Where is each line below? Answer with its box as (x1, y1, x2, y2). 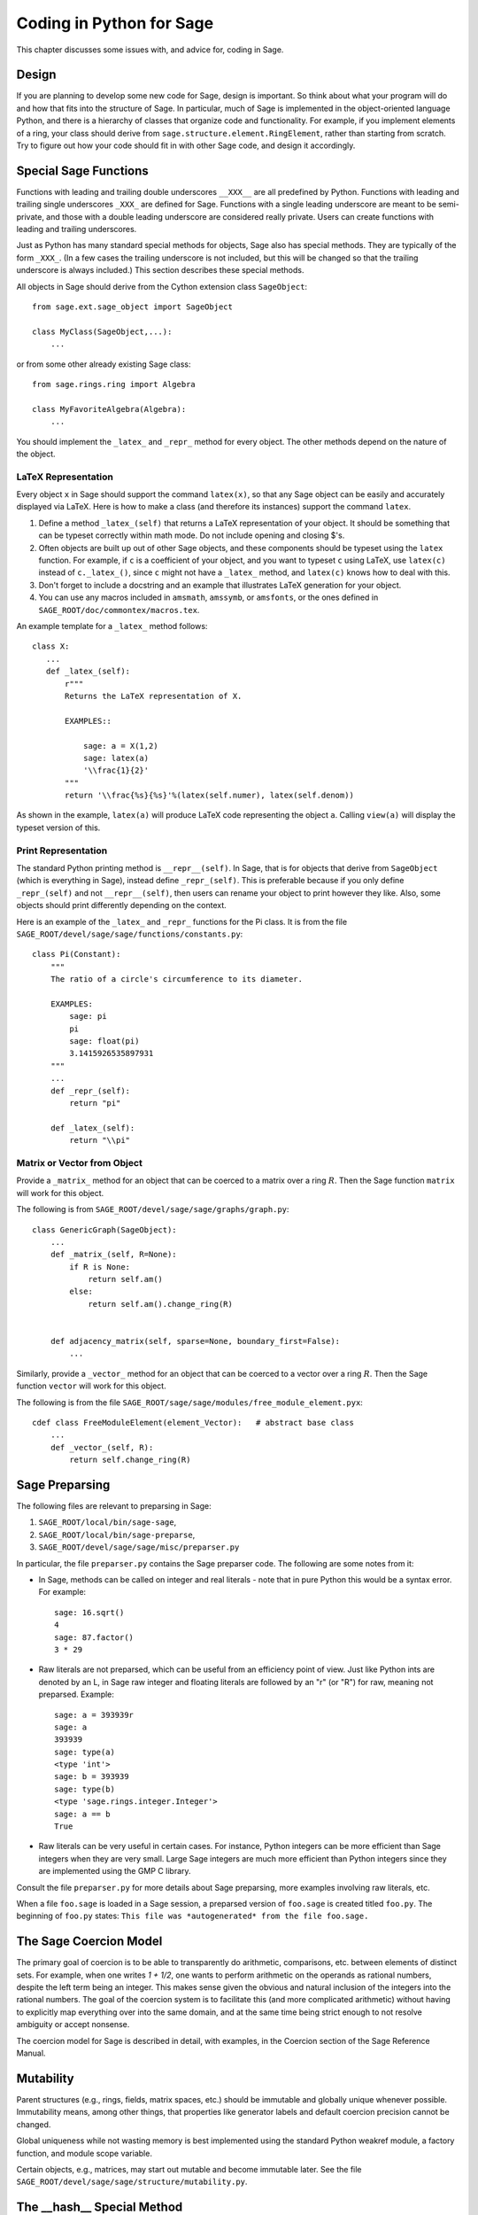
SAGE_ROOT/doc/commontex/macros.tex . (38, 604, 200, 615)
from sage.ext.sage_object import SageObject (32, 302, 234, 312)
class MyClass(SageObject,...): (32, 326, 173, 337)
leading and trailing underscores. (16, 224, 137, 235)
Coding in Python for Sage (16, 13, 214, 33)
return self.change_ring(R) (69, 1455, 191, 1465)
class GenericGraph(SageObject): (32, 1224, 177, 1235)
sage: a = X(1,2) (82, 741, 158, 750)
